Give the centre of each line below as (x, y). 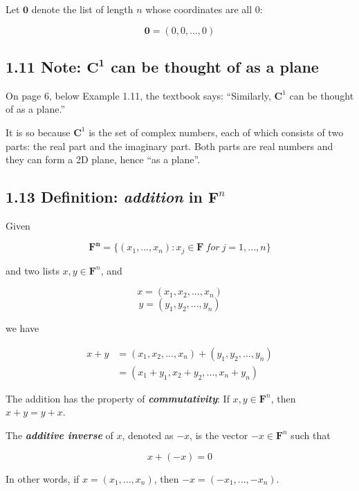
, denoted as (148, 435)
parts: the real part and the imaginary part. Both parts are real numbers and (169, 146)
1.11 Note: (44, 66)
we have (22, 328)
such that (311, 435)
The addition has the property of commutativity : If (118, 398)
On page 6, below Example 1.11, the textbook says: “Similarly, (138, 95)
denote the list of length (82, 9)
